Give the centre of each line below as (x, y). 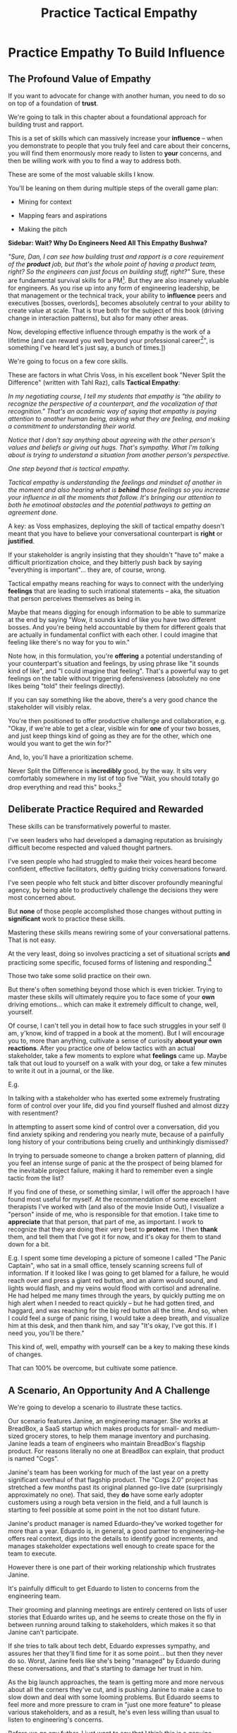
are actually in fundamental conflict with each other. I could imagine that (113, 635)
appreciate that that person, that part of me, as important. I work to (106, 1222)
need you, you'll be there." (46, 1333)
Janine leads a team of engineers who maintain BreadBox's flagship (107, 1444)
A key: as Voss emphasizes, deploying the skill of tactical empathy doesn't (116, 526)
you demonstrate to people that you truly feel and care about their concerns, (119, 146)
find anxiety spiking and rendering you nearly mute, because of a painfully (116, 1134)
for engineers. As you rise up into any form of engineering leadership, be (114, 288)
